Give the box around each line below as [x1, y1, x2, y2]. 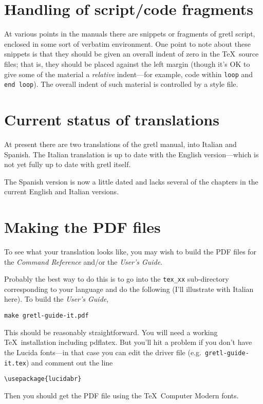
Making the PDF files [4, 216, 161, 237]
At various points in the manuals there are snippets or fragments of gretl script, [4, 28, 255, 39]
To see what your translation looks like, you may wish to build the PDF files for [4, 246, 257, 257]
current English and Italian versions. [4, 186, 119, 197]
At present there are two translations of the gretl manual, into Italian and [4, 138, 237, 149]
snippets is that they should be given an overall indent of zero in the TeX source [4, 48, 259, 59]
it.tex [4, 359, 26, 367]
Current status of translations [4, 109, 219, 130]
